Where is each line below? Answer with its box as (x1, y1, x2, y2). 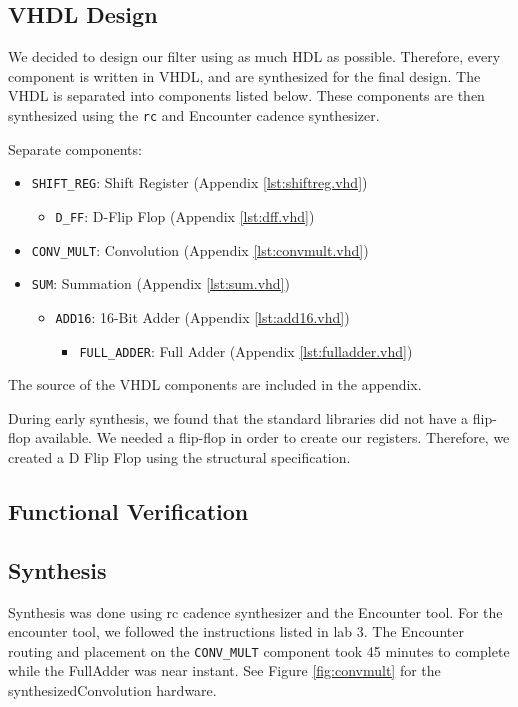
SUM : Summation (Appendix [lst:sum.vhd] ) (31, 273, 290, 294)
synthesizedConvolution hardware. (8, 679, 217, 700)
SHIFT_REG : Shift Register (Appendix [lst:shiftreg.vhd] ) (31, 172, 368, 193)
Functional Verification (8, 495, 249, 526)
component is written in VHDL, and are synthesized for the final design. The (8, 65, 481, 86)
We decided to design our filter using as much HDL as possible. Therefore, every (8, 46, 501, 67)
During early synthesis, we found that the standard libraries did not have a (8, 407, 469, 428)
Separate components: (8, 138, 142, 159)
